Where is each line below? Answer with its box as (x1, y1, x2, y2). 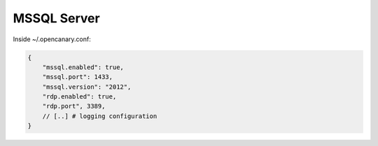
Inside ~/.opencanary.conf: (13, 35, 91, 43)
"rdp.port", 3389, (42, 102, 106, 110)
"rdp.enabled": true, (42, 93, 117, 101)
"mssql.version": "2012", (42, 82, 132, 91)
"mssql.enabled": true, (42, 63, 124, 71)
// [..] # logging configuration (42, 112, 157, 120)
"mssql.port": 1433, (42, 73, 113, 81)
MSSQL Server (13, 10, 101, 26)
